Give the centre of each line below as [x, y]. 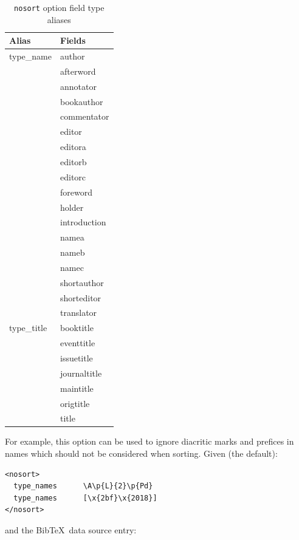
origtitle [75, 403]
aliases [59, 19]
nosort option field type [59, 7]
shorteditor [81, 297]
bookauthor [82, 101]
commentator [85, 116]
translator [79, 313]
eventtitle [78, 343]
